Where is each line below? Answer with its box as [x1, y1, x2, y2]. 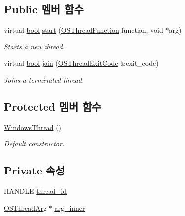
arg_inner [54, 202, 85, 213]
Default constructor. [4, 138, 65, 149]
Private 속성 [4, 163, 65, 178]
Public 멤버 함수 [4, 1, 84, 17]
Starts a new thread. [4, 41, 65, 51]
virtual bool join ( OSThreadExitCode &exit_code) [4, 58, 159, 68]
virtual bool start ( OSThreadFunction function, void [4, 25, 163, 35]
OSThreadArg [4, 202, 47, 213]
